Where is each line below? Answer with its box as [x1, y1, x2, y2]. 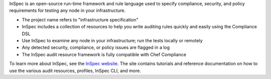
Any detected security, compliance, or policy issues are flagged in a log [22, 45, 170, 51]
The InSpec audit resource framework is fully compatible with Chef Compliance [22, 51, 187, 57]
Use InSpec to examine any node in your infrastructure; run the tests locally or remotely [22, 37, 203, 43]
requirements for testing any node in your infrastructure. [9, 7, 125, 13]
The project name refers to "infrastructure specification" [22, 16, 139, 22]
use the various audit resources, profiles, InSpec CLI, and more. [9, 68, 142, 74]
